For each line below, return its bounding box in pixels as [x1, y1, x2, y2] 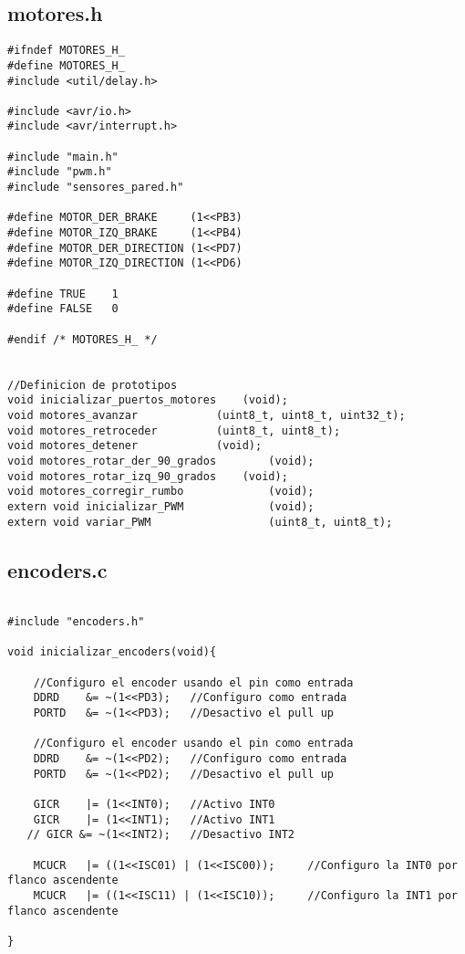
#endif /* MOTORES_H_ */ [7, 332, 158, 346]
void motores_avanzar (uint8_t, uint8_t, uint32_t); [7, 408, 406, 422]
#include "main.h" [7, 150, 119, 163]
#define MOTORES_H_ [7, 58, 125, 72]
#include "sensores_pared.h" [7, 181, 184, 194]
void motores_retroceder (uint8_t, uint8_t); [7, 424, 341, 437]
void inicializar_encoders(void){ [7, 645, 217, 659]
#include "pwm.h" [7, 165, 112, 179]
